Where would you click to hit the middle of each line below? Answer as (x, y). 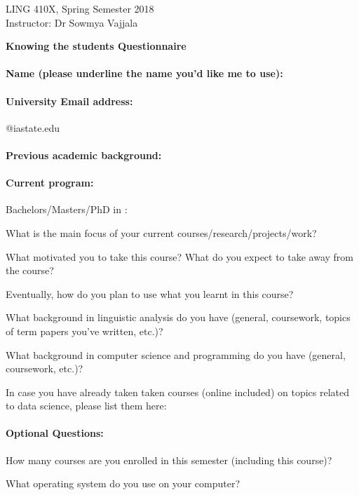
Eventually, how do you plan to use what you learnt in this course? (150, 293)
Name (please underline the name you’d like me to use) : (144, 73)
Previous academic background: (84, 155)
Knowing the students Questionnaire (96, 46)
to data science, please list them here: (86, 406)
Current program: (50, 183)
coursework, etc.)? (45, 368)
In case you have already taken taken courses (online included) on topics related (178, 392)
